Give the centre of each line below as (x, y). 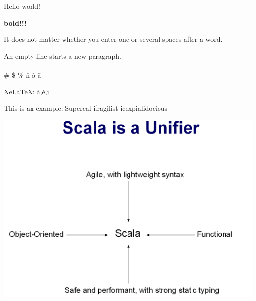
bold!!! (15, 22)
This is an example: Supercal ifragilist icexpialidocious (86, 108)
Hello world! (22, 6)
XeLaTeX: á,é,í (27, 91)
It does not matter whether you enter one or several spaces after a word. (113, 39)
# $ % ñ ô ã (23, 75)
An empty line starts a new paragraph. (63, 55)
